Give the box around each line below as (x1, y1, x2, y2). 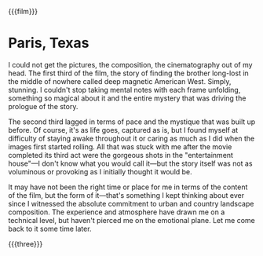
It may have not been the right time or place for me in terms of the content (8, 182, 248, 192)
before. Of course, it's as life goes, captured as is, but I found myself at (8, 125, 238, 134)
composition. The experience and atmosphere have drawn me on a (8, 207, 225, 217)
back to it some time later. (8, 224, 92, 233)
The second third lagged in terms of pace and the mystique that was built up (8, 117, 256, 126)
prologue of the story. (8, 101, 79, 111)
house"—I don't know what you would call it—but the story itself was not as (8, 159, 253, 168)
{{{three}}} (8, 239, 43, 248)
